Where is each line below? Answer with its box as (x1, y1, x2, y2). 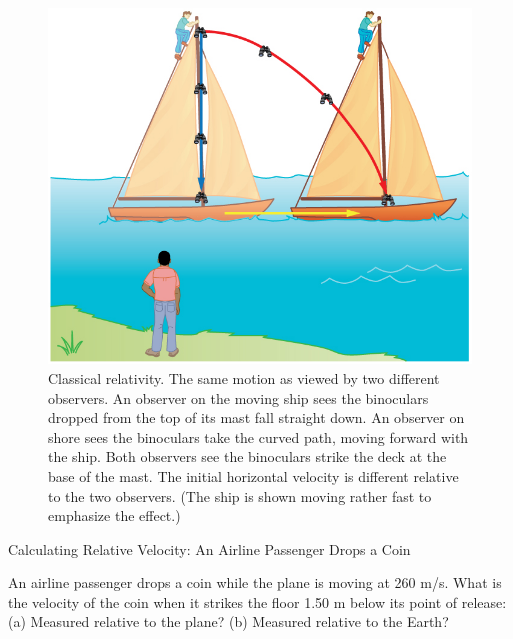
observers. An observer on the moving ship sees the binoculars (48, 387, 429, 408)
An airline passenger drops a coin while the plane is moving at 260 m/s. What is (8, 572, 502, 593)
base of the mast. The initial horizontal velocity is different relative (48, 465, 459, 486)
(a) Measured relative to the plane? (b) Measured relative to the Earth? (8, 611, 449, 632)
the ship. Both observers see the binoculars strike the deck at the (48, 446, 447, 467)
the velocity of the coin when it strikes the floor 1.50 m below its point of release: (8, 591, 507, 612)
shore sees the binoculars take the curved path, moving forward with (48, 426, 469, 447)
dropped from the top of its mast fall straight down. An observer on (48, 407, 465, 428)
